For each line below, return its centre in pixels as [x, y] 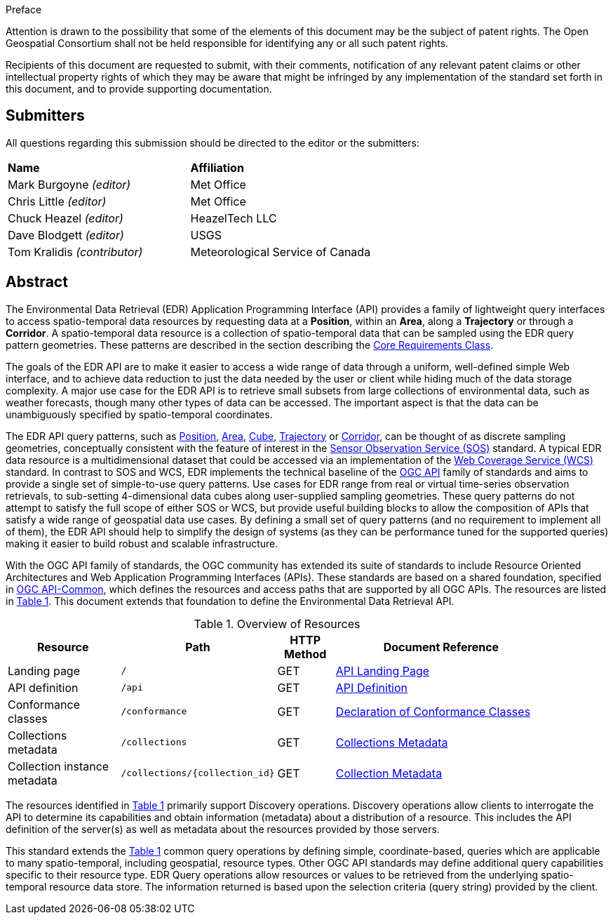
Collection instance [59, 766]
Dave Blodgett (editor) [66, 235]
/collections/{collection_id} [198, 773]
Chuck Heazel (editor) [66, 218]
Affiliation [217, 167]
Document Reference [441, 647]
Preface [24, 9]
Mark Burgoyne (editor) [69, 184]
